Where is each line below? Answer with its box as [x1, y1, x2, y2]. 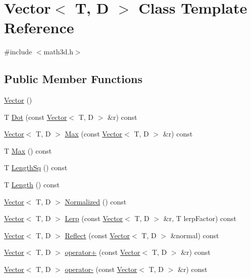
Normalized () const [65, 196, 127, 206]
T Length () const [4, 179, 60, 190]
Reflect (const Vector [65, 230, 130, 240]
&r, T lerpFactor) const [163, 213, 237, 224]
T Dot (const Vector [4, 111, 67, 122]
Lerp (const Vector [65, 213, 123, 224]
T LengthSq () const [4, 162, 68, 173]
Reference [4, 17, 74, 38]
